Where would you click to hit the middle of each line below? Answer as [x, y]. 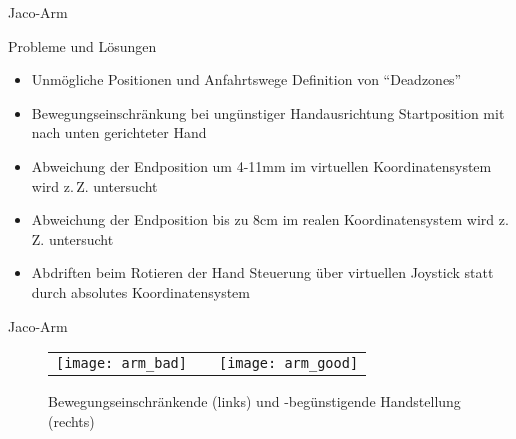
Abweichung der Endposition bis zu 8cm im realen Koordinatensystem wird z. [270, 219]
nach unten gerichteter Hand [119, 132]
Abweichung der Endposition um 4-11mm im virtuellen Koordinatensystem [261, 165]
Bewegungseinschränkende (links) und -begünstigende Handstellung [254, 401]
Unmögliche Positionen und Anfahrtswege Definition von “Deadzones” [246, 79]
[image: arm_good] [288, 363]
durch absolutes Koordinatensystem [140, 291]
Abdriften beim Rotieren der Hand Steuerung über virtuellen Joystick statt [262, 272]
